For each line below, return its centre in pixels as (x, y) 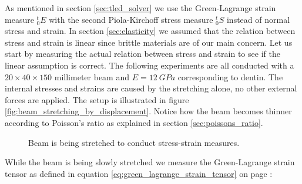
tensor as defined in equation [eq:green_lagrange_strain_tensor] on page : (139, 173)
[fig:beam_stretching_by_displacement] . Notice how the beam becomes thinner (148, 111)
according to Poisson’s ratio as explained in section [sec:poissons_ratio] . (134, 122)
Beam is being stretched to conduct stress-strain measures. (134, 142)
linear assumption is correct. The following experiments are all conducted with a (150, 65)
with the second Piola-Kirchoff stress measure (131, 19)
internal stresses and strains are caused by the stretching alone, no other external (151, 88)
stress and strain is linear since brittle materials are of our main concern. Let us (149, 42)
